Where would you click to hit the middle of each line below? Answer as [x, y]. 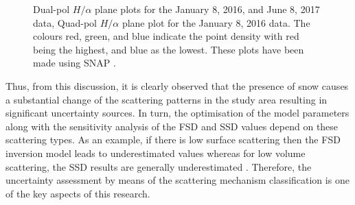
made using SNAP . [75, 63]
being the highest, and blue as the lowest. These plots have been [169, 49]
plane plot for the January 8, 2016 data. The [216, 22]
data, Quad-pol [65, 22]
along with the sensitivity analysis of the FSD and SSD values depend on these [172, 126]
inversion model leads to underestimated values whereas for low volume [156, 153]
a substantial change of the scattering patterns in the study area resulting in [167, 99]
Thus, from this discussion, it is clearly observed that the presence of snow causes [177, 85]
